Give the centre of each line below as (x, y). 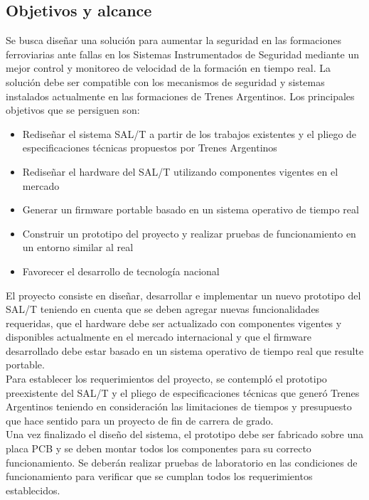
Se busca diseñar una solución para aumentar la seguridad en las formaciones (173, 40)
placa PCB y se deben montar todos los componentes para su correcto (159, 448)
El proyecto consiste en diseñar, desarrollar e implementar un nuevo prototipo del (183, 295)
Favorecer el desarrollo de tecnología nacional (121, 271)
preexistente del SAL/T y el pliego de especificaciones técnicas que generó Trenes (183, 392)
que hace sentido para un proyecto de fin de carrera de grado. (140, 420)
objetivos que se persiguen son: (73, 110)
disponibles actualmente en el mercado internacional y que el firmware (159, 337)
